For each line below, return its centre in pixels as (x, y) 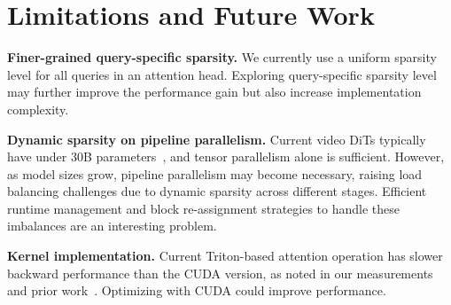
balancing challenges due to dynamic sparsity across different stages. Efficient (217, 191)
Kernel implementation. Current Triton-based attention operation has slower (225, 256)
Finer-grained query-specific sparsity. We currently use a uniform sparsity (222, 57)
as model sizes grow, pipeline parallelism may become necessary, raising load (215, 173)
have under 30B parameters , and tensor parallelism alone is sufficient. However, (226, 156)
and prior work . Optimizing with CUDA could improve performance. (197, 290)
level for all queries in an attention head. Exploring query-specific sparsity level (222, 74)
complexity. (38, 109)
